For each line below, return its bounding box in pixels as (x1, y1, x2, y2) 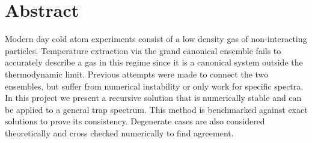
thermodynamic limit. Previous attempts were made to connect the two (5, 67, 269, 80)
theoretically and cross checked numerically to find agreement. (5, 126, 234, 139)
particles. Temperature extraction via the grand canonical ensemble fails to (5, 44, 281, 56)
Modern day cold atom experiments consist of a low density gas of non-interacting (5, 32, 307, 45)
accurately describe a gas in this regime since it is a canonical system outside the (5, 56, 303, 68)
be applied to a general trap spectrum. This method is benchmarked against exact (5, 103, 308, 115)
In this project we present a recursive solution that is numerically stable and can (5, 91, 302, 104)
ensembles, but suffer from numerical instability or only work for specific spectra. (5, 79, 304, 92)
